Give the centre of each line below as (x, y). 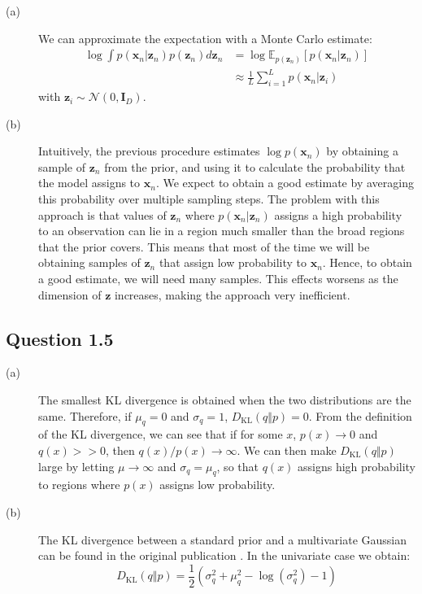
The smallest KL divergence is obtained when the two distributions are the (225, 399)
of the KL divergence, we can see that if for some (161, 434)
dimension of (70, 294)
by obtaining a (362, 151)
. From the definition (360, 415)
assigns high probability (357, 466)
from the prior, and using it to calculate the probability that (255, 166)
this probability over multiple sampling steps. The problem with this (209, 199)
